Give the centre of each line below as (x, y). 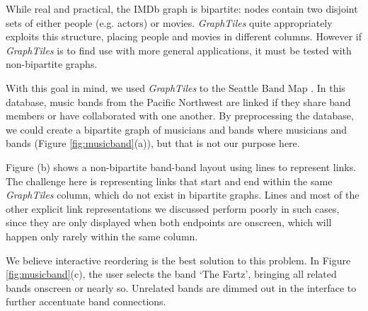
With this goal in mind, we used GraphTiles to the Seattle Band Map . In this (176, 87)
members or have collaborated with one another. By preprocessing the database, (180, 116)
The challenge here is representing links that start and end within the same (169, 181)
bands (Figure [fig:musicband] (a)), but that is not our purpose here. (153, 143)
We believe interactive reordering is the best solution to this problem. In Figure (178, 260)
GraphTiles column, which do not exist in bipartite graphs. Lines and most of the (183, 195)
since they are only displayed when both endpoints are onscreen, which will (169, 222)
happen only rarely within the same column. (102, 236)
